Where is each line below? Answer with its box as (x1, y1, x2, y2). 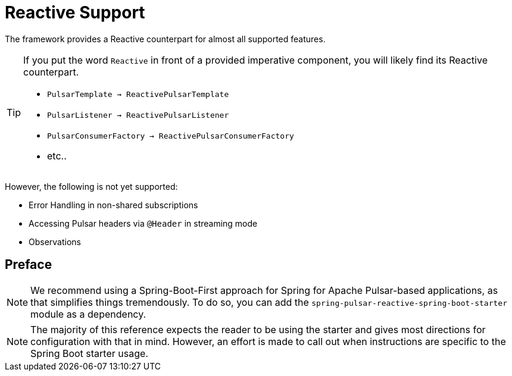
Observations (29, 236, 82, 247)
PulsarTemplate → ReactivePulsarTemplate (47, 89, 229, 99)
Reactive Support (5, 2, 145, 23)
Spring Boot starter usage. (30, 347, 148, 359)
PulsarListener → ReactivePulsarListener (47, 110, 229, 120)
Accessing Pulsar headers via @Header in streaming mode (29, 218, 258, 228)
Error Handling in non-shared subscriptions (29, 199, 198, 210)
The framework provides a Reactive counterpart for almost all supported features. (5, 33, 326, 44)
